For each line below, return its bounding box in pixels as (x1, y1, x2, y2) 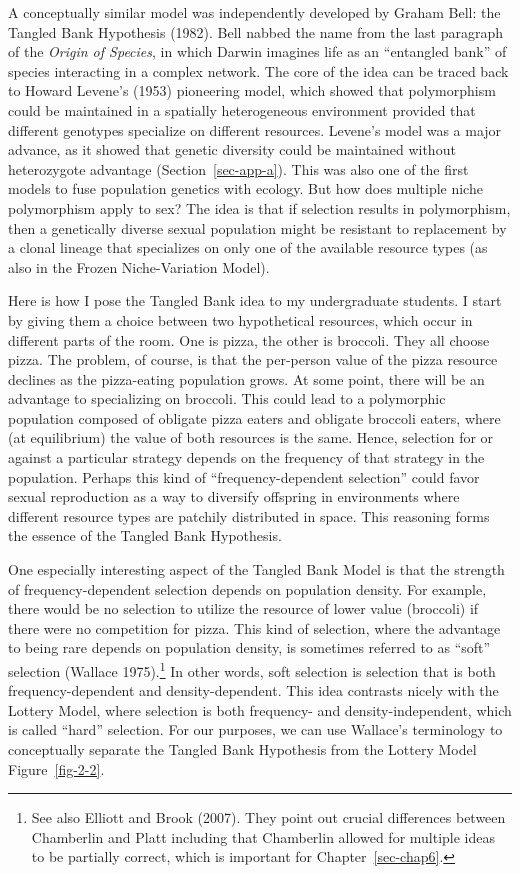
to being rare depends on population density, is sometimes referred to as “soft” (8, 637, 491, 658)
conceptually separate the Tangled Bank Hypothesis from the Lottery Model (8, 739, 477, 760)
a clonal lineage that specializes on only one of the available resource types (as (8, 237, 488, 258)
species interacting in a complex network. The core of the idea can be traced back (8, 60, 509, 81)
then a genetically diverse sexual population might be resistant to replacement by (8, 217, 507, 238)
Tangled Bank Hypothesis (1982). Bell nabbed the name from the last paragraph (8, 21, 504, 42)
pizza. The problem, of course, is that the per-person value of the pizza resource (8, 349, 498, 370)
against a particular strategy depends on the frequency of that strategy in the (8, 447, 485, 468)
